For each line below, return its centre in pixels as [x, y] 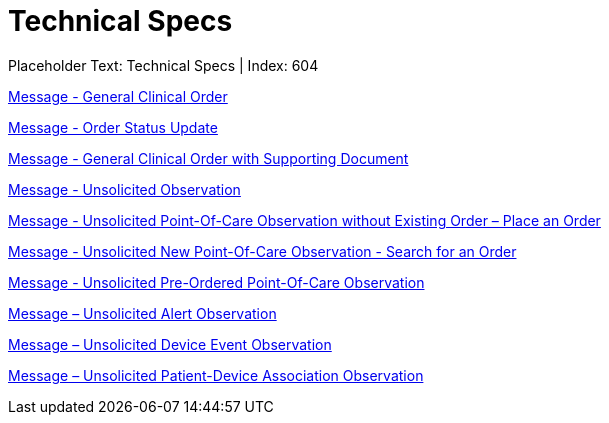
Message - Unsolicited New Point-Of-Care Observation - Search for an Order [262, 251]
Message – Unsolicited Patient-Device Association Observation [216, 375]
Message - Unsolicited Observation [124, 189]
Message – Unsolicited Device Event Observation [170, 344]
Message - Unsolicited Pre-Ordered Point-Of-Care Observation [216, 282]
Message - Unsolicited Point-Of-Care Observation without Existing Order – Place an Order [304, 220]
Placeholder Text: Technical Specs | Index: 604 [163, 65]
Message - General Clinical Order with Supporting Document [208, 158]
